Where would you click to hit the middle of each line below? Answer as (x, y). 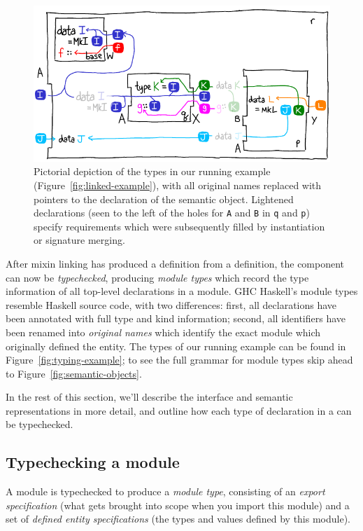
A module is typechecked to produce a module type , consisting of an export (165, 491)
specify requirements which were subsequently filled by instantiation (179, 226)
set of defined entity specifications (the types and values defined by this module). (178, 519)
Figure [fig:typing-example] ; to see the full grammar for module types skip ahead (179, 360)
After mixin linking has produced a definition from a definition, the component (175, 263)
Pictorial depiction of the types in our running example (152, 171)
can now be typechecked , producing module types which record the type (157, 277)
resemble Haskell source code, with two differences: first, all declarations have (171, 304)
